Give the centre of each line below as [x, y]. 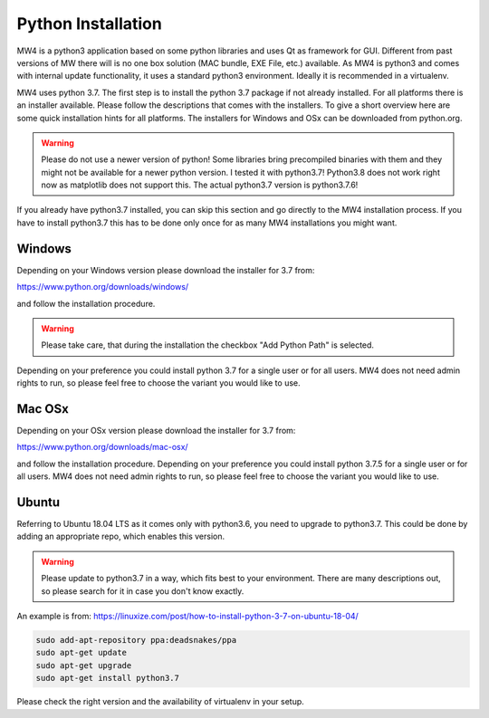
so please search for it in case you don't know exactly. [143, 591]
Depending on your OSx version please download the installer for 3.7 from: [156, 431]
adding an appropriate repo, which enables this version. [121, 536]
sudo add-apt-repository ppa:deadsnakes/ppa [136, 640]
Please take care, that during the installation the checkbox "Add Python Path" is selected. [208, 345]
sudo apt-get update [81, 653]
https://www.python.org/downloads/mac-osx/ [103, 447]
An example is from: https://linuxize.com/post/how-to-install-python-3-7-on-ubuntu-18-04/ [188, 617]
